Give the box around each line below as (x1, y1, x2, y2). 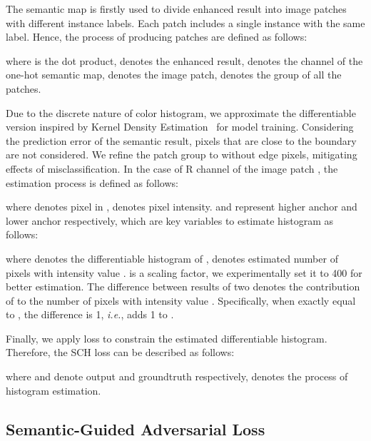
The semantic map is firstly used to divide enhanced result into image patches (6, 1, 347, 16)
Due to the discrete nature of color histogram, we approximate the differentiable (6, 105, 356, 120)
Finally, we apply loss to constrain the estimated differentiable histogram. (6, 330, 327, 345)
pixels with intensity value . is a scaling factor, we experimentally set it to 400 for (6, 265, 362, 280)
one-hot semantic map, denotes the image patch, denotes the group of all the (6, 67, 342, 82)
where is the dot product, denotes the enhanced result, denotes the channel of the (6, 53, 363, 68)
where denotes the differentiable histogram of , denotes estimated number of (6, 250, 338, 265)
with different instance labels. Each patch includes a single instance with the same (6, 15, 365, 30)
